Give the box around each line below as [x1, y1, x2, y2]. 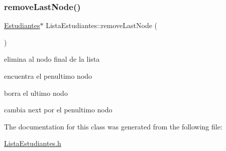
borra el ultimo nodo [4, 87, 68, 98]
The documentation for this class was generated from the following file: [4, 121, 222, 131]
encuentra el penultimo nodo [4, 71, 92, 81]
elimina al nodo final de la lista [4, 54, 100, 64]
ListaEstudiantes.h [4, 138, 61, 148]
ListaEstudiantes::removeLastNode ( [46, 20, 158, 31]
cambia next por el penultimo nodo [4, 104, 112, 115]
